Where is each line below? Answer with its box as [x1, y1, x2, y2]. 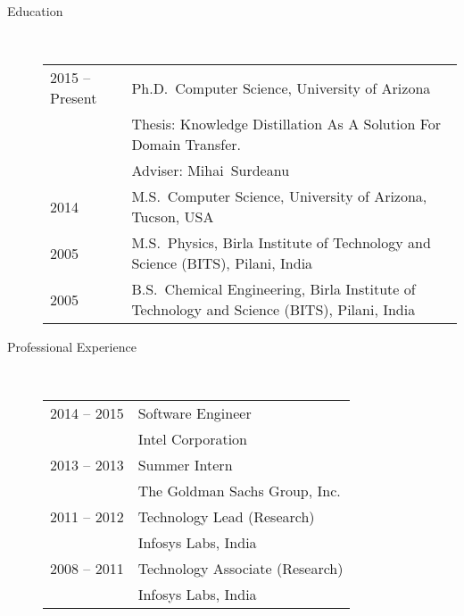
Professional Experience [7, 337, 137, 356]
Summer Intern [137, 454, 233, 476]
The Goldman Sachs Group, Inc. [137, 480, 341, 502]
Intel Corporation [137, 429, 247, 450]
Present [50, 87, 97, 109]
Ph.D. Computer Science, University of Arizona [131, 77, 431, 98]
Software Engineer [137, 403, 252, 424]
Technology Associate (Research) [137, 558, 344, 579]
